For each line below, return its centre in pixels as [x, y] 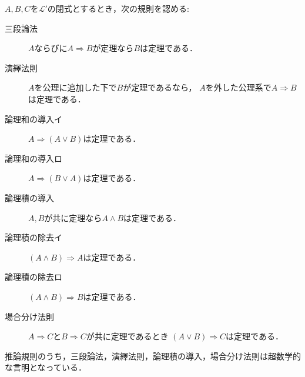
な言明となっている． [46, 367]
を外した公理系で [238, 87]
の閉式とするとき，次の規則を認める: [118, 8]
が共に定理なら [73, 217]
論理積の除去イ [33, 237]
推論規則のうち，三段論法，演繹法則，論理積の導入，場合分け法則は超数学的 [153, 356]
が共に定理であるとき [127, 336]
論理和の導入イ [33, 119]
